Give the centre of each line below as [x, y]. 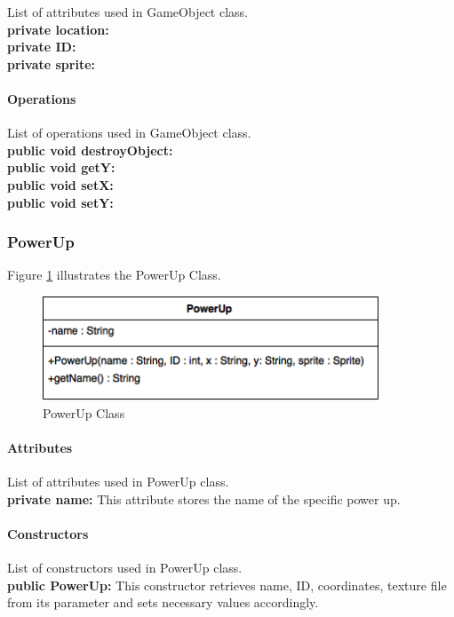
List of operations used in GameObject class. [129, 133]
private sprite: [51, 63]
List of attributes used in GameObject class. [127, 12]
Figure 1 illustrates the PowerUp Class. [114, 275]
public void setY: [60, 202]
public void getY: [61, 167]
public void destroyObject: [90, 150]
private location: [58, 29]
